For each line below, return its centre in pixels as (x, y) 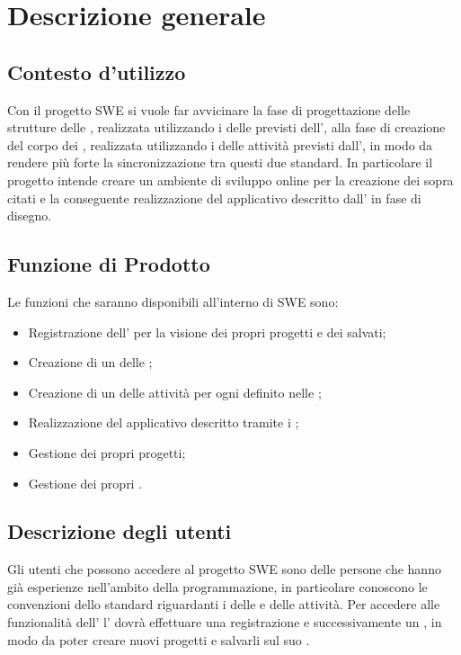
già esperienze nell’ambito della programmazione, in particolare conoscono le (217, 586)
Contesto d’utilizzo (97, 72)
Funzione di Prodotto (109, 264)
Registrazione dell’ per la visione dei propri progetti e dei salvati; (207, 332)
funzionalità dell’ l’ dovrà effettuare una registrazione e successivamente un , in (225, 622)
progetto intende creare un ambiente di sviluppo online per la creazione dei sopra (230, 179)
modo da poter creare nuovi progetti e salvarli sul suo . (159, 639)
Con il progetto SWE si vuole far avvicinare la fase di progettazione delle (209, 109)
